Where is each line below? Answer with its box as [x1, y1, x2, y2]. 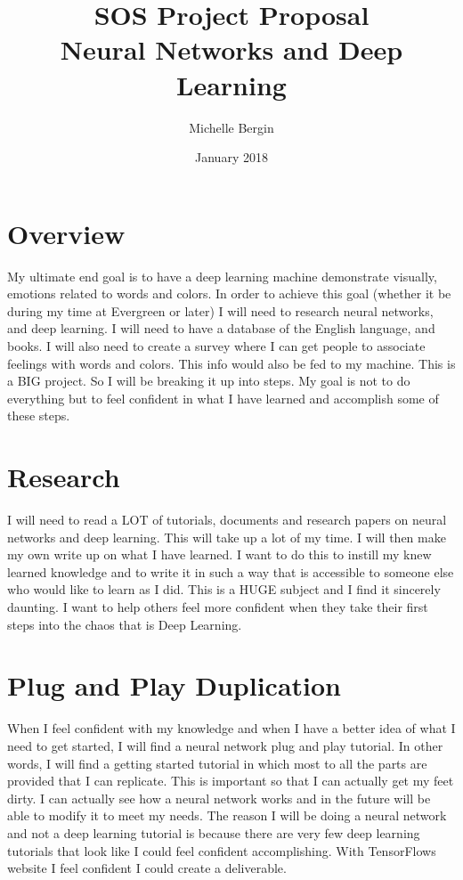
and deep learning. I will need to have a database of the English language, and [7, 319, 435, 338]
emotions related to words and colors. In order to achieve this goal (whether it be [7, 284, 451, 303]
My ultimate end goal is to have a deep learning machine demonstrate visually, [7, 266, 437, 285]
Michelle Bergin [189, 118, 274, 136]
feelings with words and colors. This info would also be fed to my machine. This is [7, 354, 456, 372]
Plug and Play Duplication [7, 667, 341, 704]
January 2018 [195, 148, 268, 167]
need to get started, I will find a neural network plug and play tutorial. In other [7, 736, 443, 754]
